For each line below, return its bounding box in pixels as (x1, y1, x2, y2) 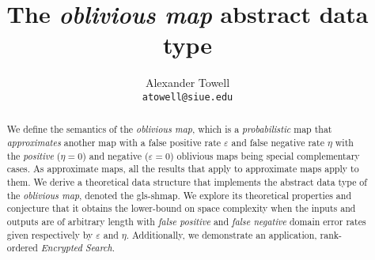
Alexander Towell (145, 74, 230, 91)
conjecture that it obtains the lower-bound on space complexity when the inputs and (6, 202, 356, 215)
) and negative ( (82, 149, 149, 162)
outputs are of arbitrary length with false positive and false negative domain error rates (6, 214, 366, 228)
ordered (6, 241, 38, 254)
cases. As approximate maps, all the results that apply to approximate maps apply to (6, 162, 359, 175)
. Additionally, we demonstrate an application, (126, 228, 317, 241)
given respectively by (6, 228, 93, 241)
